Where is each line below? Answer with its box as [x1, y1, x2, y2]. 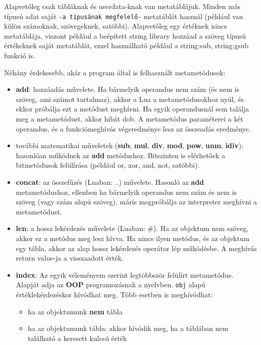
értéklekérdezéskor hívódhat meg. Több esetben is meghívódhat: [16, 289, 213, 299]
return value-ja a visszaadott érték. [16, 253, 123, 263]
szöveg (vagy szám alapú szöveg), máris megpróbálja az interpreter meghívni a [16, 196, 257, 207]
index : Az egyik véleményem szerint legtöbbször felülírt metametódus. [16, 269, 234, 280]
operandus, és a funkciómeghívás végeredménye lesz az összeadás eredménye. [16, 123, 251, 134]
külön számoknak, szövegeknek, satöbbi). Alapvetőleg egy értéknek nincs [4, 21, 227, 31]
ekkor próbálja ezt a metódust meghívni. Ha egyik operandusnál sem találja [16, 103, 249, 114]
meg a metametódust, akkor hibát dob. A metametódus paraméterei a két [16, 113, 243, 124]
